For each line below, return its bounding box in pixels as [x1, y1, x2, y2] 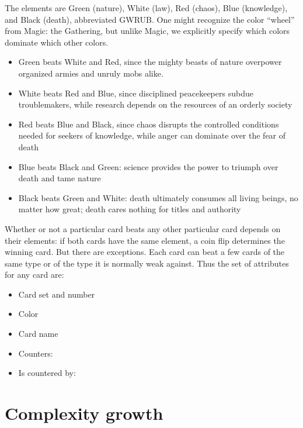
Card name [18, 327, 58, 340]
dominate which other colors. [5, 36, 109, 48]
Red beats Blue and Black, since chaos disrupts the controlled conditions [18, 118, 279, 130]
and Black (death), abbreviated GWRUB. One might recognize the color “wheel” [5, 13, 295, 25]
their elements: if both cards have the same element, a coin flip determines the [5, 234, 285, 246]
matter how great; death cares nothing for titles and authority [18, 203, 241, 215]
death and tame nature [18, 172, 101, 184]
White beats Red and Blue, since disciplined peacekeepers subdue [18, 87, 253, 99]
